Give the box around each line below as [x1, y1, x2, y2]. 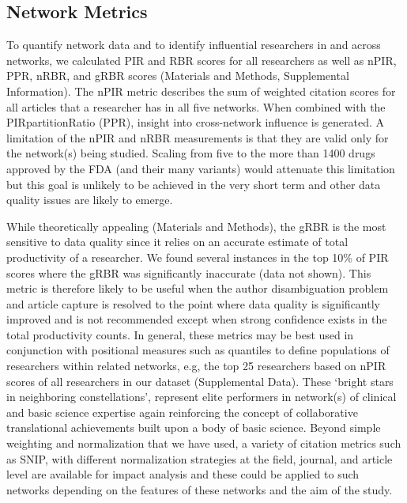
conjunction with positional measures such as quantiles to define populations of [6, 342, 390, 358]
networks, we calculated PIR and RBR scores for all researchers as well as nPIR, [6, 51, 397, 68]
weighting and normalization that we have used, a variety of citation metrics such [6, 435, 401, 452]
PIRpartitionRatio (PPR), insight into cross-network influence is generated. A [6, 114, 385, 130]
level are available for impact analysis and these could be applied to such [6, 466, 360, 482]
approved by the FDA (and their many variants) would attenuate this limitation [6, 160, 395, 176]
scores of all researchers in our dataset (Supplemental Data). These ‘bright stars [6, 373, 394, 389]
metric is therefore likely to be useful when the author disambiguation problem [6, 280, 389, 297]
